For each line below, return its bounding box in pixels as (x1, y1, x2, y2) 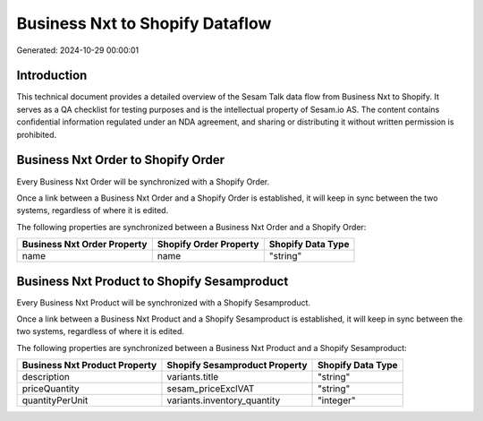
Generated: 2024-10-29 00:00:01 (16, 45, 140, 56)
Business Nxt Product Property (21, 359, 157, 372)
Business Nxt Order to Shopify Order (16, 152, 225, 168)
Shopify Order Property (157, 238, 259, 251)
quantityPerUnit (21, 394, 89, 407)
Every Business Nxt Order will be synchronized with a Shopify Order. (16, 176, 270, 187)
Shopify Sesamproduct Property (166, 359, 308, 372)
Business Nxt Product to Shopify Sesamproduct (16, 273, 289, 288)
